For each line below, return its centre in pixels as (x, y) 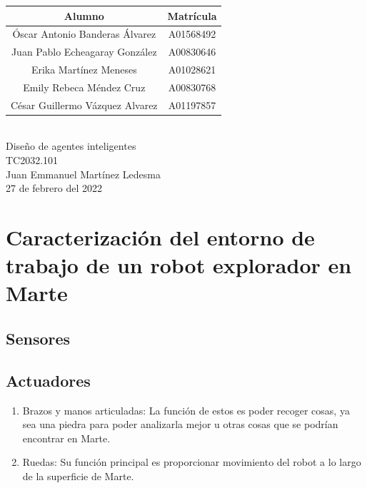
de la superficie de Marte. (78, 476)
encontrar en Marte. (66, 438)
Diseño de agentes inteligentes (71, 146)
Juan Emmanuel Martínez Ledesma (83, 174)
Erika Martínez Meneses (84, 70)
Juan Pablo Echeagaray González (84, 52)
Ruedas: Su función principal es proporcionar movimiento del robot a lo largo (192, 462)
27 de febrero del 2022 (54, 188)
